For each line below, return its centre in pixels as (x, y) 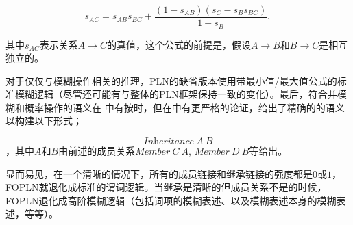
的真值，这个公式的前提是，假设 (179, 44)
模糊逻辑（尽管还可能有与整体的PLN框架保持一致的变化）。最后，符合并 (176, 94)
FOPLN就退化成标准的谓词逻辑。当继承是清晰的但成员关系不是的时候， (166, 187)
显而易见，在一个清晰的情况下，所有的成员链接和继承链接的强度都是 (159, 173)
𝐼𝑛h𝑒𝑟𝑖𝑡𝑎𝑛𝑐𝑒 (169, 142)
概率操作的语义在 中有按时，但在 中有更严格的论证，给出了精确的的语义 (184, 107)
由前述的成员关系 (97, 151)
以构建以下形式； (44, 121)
